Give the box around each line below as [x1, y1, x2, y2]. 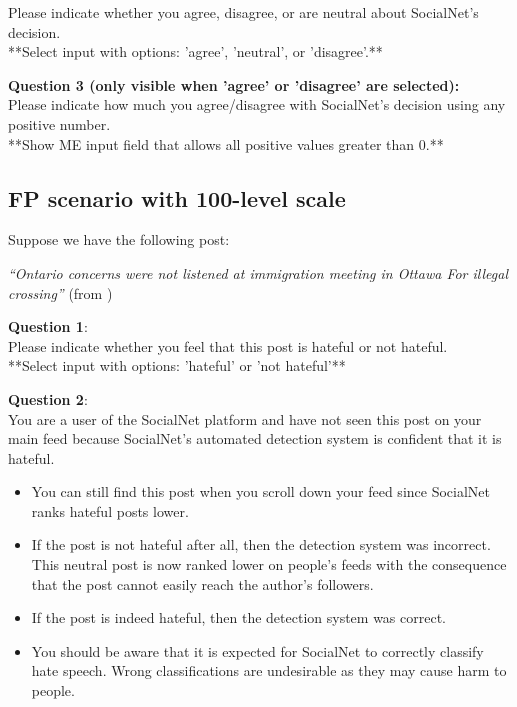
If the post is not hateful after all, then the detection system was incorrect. [31, 534, 491, 555]
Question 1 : [8, 316, 88, 337]
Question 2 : [8, 388, 88, 409]
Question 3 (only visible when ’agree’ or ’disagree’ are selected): [8, 74, 460, 95]
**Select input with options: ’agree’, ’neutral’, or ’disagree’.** [8, 41, 383, 62]
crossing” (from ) [8, 282, 113, 303]
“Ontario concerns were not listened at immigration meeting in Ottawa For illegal [8, 262, 508, 283]
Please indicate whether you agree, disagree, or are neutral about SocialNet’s [8, 2, 479, 22]
